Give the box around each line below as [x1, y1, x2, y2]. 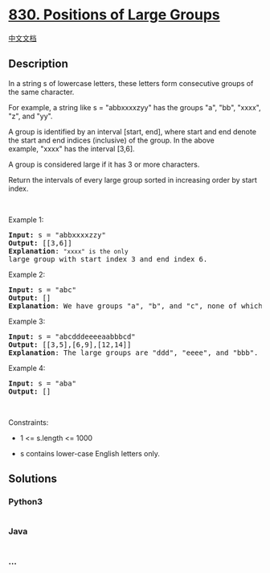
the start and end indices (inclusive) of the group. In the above [8, 135, 215, 145]
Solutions [8, 472, 58, 486]
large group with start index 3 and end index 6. [8, 254, 208, 263]
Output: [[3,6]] [8, 238, 72, 247]
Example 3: [8, 316, 46, 326]
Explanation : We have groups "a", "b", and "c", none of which [8, 301, 263, 311]
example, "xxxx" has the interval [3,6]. [8, 143, 135, 154]
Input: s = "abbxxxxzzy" [8, 230, 106, 239]
